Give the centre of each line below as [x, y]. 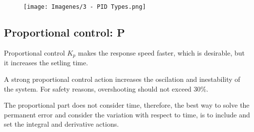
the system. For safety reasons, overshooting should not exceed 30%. [106, 88]
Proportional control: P [64, 32]
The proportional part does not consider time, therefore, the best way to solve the [127, 105]
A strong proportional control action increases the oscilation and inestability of [122, 79]
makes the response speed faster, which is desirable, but [161, 52]
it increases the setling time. [46, 63]
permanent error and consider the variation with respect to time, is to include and [127, 114]
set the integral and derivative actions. [62, 124]
